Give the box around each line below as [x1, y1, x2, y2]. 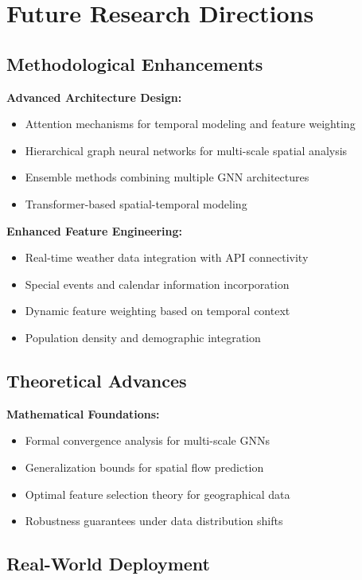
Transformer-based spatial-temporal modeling [25, 195, 247, 212]
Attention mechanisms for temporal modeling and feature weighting [25, 115, 356, 132]
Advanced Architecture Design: [6, 88, 182, 105]
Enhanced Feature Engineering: [6, 222, 182, 239]
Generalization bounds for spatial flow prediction [25, 458, 264, 475]
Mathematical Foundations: [6, 405, 160, 422]
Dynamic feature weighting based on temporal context [25, 302, 290, 319]
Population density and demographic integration [25, 329, 261, 345]
